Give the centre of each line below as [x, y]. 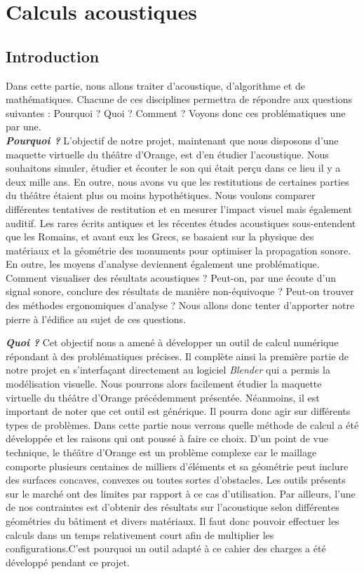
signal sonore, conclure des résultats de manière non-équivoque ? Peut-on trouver [180, 291]
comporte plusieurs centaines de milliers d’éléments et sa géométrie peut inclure [177, 466]
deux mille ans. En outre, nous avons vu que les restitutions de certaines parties [177, 181]
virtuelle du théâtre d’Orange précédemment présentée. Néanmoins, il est [163, 397]
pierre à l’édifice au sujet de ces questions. [96, 319]
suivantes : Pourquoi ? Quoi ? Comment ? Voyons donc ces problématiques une [176, 112]
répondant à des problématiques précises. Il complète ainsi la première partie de [177, 356]
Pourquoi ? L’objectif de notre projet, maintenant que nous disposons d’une [172, 140]
